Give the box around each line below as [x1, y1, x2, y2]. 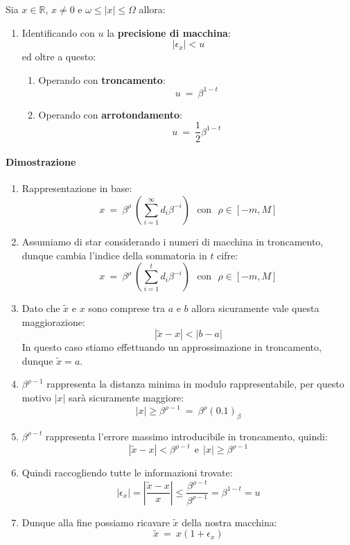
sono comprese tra [88, 301, 165, 315]
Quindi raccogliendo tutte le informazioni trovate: [21, 465, 233, 480]
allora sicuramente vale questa [191, 301, 320, 315]
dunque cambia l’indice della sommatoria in [21, 248, 207, 262]
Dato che [21, 301, 60, 315]
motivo [21, 390, 51, 405]
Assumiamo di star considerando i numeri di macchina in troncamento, [21, 234, 324, 248]
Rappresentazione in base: [21, 181, 132, 196]
